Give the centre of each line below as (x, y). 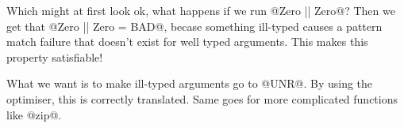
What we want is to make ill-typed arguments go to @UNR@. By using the (190, 83)
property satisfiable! (55, 56)
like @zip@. (34, 114)
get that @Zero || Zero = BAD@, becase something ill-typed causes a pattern (194, 26)
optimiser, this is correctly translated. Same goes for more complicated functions (202, 98)
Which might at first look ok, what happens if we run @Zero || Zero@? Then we (201, 10)
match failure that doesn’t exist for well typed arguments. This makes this (187, 41)
